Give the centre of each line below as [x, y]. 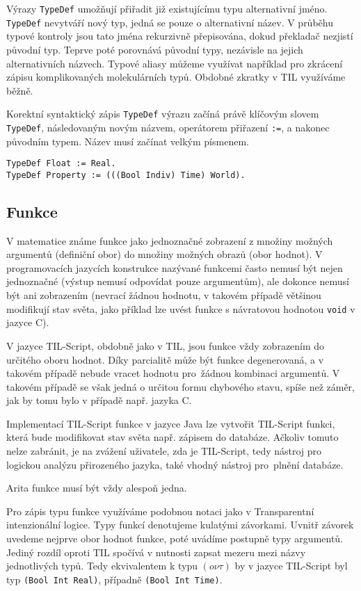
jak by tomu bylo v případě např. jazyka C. [99, 400]
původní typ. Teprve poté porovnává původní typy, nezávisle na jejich [155, 49]
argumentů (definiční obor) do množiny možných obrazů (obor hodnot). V [165, 254]
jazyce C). [28, 322]
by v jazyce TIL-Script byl [291, 566]
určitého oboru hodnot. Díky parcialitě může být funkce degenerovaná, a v [165, 359]
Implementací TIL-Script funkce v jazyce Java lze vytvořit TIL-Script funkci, [171, 423]
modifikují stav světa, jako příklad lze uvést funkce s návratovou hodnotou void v [181, 308]
